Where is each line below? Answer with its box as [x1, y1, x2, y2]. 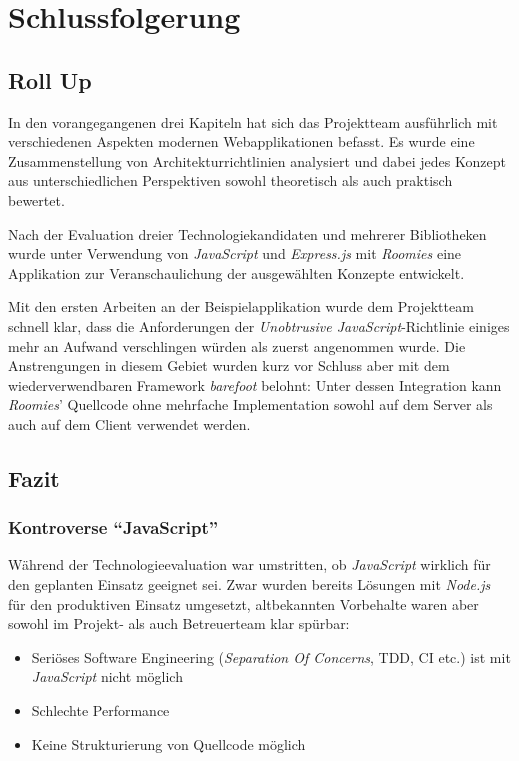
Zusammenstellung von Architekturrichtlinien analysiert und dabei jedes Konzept [8, 150, 506, 171]
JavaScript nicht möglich [31, 666, 183, 687]
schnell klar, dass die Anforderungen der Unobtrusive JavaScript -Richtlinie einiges [8, 315, 510, 336]
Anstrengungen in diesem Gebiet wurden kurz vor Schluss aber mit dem [8, 355, 450, 376]
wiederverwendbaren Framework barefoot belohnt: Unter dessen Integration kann [8, 374, 502, 395]
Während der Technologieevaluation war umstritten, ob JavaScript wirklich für [8, 554, 491, 575]
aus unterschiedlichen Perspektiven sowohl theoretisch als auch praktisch [8, 170, 453, 191]
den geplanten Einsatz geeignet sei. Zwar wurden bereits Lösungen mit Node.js [8, 574, 491, 595]
